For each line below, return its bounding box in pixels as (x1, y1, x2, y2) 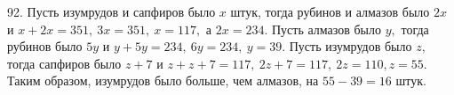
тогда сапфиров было (7, 54, 122, 72)
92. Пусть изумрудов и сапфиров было (7, 3, 216, 20)
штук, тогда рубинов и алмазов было (230, 3, 430, 20)
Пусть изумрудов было (289, 37, 412, 55)
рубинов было (7, 37, 83, 55)
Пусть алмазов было (271, 19, 382, 38)
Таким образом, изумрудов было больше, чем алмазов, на (7, 71, 319, 90)
